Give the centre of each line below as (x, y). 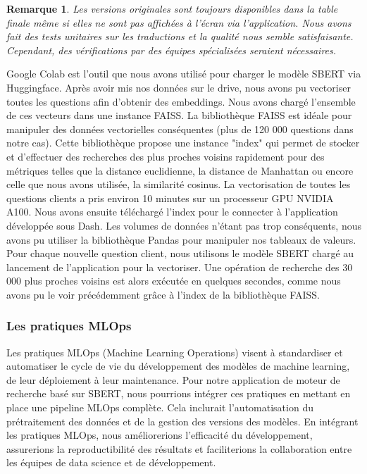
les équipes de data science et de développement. (111, 462)
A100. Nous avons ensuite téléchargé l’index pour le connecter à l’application (172, 212)
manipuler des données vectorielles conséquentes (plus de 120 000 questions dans (180, 129)
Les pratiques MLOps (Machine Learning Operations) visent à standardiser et (175, 352)
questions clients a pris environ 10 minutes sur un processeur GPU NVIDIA (170, 198)
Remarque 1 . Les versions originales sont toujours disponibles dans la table (172, 8)
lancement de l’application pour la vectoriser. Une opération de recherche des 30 (180, 267)
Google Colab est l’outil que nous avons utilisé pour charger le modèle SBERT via (184, 74)
